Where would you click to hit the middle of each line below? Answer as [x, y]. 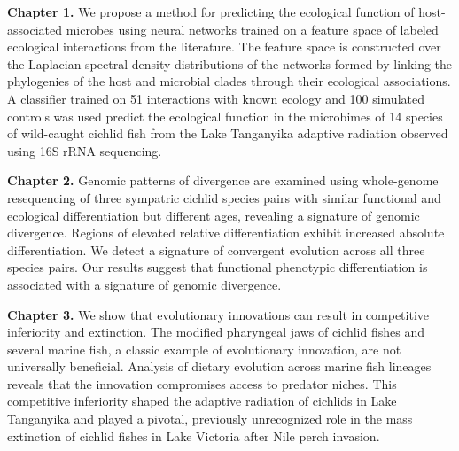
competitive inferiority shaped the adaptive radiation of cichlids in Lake [202, 401]
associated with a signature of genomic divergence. [144, 284]
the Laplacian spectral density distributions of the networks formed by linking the [230, 63]
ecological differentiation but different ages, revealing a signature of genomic [214, 215]
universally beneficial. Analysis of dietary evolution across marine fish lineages [219, 366]
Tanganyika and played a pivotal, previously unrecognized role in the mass [210, 419]
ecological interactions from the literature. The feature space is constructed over [224, 47]
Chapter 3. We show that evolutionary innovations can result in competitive [218, 314]
